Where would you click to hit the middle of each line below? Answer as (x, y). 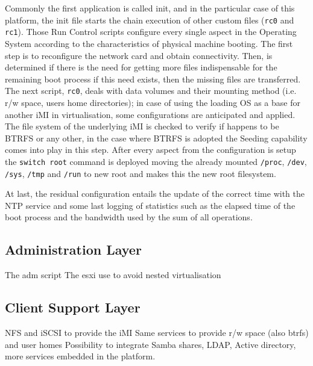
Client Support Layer (73, 307)
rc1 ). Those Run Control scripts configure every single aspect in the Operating (151, 32)
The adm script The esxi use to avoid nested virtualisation (113, 275)
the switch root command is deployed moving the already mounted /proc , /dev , (156, 161)
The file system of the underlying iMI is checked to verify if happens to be (142, 126)
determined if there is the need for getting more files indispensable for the (141, 67)
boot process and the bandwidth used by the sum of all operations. (129, 217)
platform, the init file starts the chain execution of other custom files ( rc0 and (150, 20)
